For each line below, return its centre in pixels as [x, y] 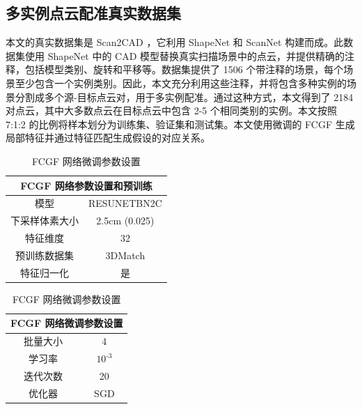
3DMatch [125, 255]
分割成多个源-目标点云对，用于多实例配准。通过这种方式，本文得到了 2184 [184, 97]
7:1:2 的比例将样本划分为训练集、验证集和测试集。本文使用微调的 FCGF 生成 [180, 124]
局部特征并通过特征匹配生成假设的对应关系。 [108, 138]
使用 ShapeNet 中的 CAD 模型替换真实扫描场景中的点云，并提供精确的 [185, 55]
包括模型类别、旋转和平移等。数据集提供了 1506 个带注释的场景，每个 [184, 69]
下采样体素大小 [45, 221]
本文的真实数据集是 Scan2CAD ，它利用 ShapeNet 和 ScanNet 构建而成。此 [175, 42]
